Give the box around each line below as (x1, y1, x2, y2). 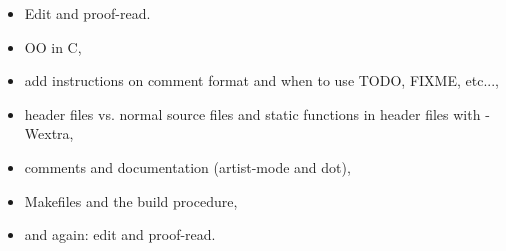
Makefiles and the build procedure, (24, 190, 238, 211)
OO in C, (24, 36, 82, 57)
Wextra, (24, 123, 74, 144)
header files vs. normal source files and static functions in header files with (24, 103, 481, 124)
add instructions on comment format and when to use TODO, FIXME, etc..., (24, 70, 499, 91)
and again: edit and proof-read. (24, 224, 216, 245)
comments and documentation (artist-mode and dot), (24, 156, 351, 177)
